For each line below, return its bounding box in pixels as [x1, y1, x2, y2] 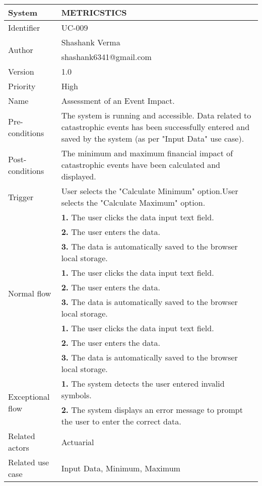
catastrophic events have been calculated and [61, 159, 220, 170]
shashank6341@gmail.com [61, 51, 152, 63]
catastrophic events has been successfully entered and [61, 121, 250, 133]
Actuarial [61, 436, 94, 448]
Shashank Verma [61, 36, 120, 48]
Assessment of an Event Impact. [61, 95, 175, 106]
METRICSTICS [61, 7, 127, 18]
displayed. [61, 170, 96, 182]
